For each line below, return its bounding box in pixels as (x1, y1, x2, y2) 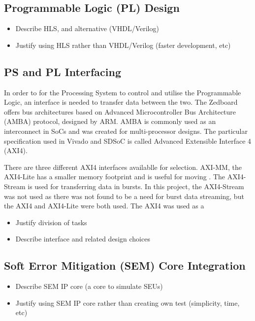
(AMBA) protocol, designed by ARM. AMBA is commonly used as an (4, 116, 216, 126)
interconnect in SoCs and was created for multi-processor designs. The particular (4, 125, 248, 136)
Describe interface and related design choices (15, 234, 150, 244)
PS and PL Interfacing (4, 64, 122, 79)
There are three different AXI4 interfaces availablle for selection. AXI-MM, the (4, 161, 242, 172)
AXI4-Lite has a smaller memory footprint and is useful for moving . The (4, 171, 225, 182)
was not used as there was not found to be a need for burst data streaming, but (4, 191, 244, 201)
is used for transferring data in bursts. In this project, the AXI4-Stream (28, 181, 244, 191)
